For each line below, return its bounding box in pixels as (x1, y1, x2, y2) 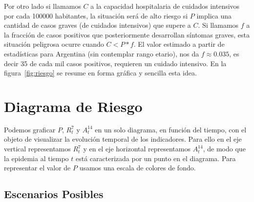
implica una (196, 10, 232, 20)
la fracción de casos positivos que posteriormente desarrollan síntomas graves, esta (4, 29, 250, 39)
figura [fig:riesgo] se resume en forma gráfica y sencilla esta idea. (4, 68, 197, 78)
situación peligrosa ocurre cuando (4, 39, 104, 49)
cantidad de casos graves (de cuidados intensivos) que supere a (4, 20, 191, 30)
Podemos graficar (4, 124, 56, 134)
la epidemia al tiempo (4, 153, 69, 163)
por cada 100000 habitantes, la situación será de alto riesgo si (4, 10, 188, 20)
